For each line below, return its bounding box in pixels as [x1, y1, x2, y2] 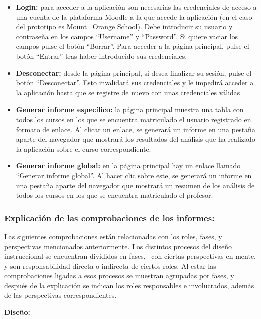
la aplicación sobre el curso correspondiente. [16, 143, 151, 154]
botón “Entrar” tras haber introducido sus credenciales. [16, 50, 187, 61]
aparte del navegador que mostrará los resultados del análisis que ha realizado [16, 134, 255, 144]
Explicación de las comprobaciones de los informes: [4, 211, 215, 224]
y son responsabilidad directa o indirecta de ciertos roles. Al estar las [4, 260, 216, 271]
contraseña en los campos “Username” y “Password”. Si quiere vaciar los [16, 31, 238, 41]
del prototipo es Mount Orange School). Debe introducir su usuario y [16, 21, 233, 32]
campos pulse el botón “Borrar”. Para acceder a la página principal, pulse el [16, 41, 249, 51]
